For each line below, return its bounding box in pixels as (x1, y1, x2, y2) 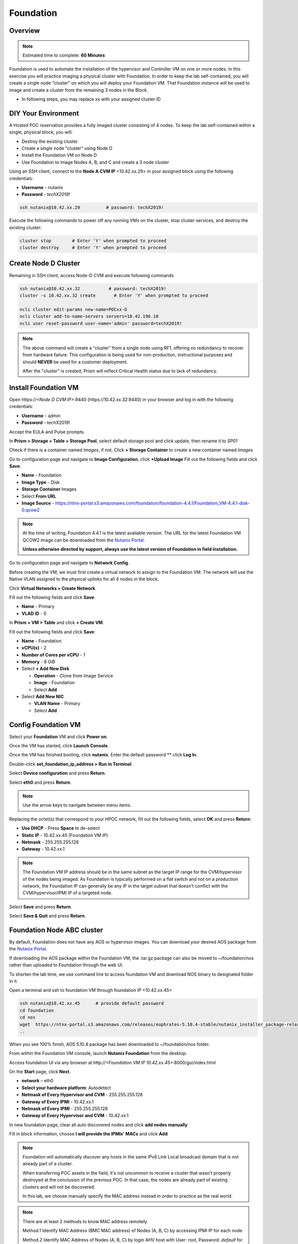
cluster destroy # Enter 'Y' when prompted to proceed (19, 245, 166, 251)
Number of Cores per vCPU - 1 (21, 652, 85, 658)
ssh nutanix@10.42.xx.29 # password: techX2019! (19, 205, 164, 210)
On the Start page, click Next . (9, 1069, 71, 1075)
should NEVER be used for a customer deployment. (22, 359, 128, 365)
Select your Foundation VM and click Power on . (9, 733, 108, 739)
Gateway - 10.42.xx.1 (21, 846, 65, 852)
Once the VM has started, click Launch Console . (9, 743, 109, 749)
